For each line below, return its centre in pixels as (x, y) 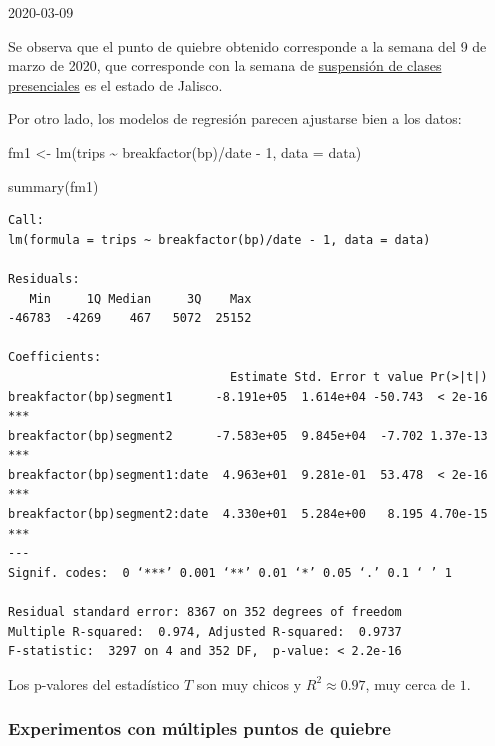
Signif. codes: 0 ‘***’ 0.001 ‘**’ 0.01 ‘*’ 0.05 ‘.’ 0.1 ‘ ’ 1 (230, 572)
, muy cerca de (410, 683)
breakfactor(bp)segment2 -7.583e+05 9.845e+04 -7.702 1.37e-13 (248, 435)
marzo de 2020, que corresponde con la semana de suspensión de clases (225, 65)
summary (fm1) (53, 185)
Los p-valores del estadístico (94, 683)
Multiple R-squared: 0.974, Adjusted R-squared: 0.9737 (205, 631)
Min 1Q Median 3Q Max (140, 298)
